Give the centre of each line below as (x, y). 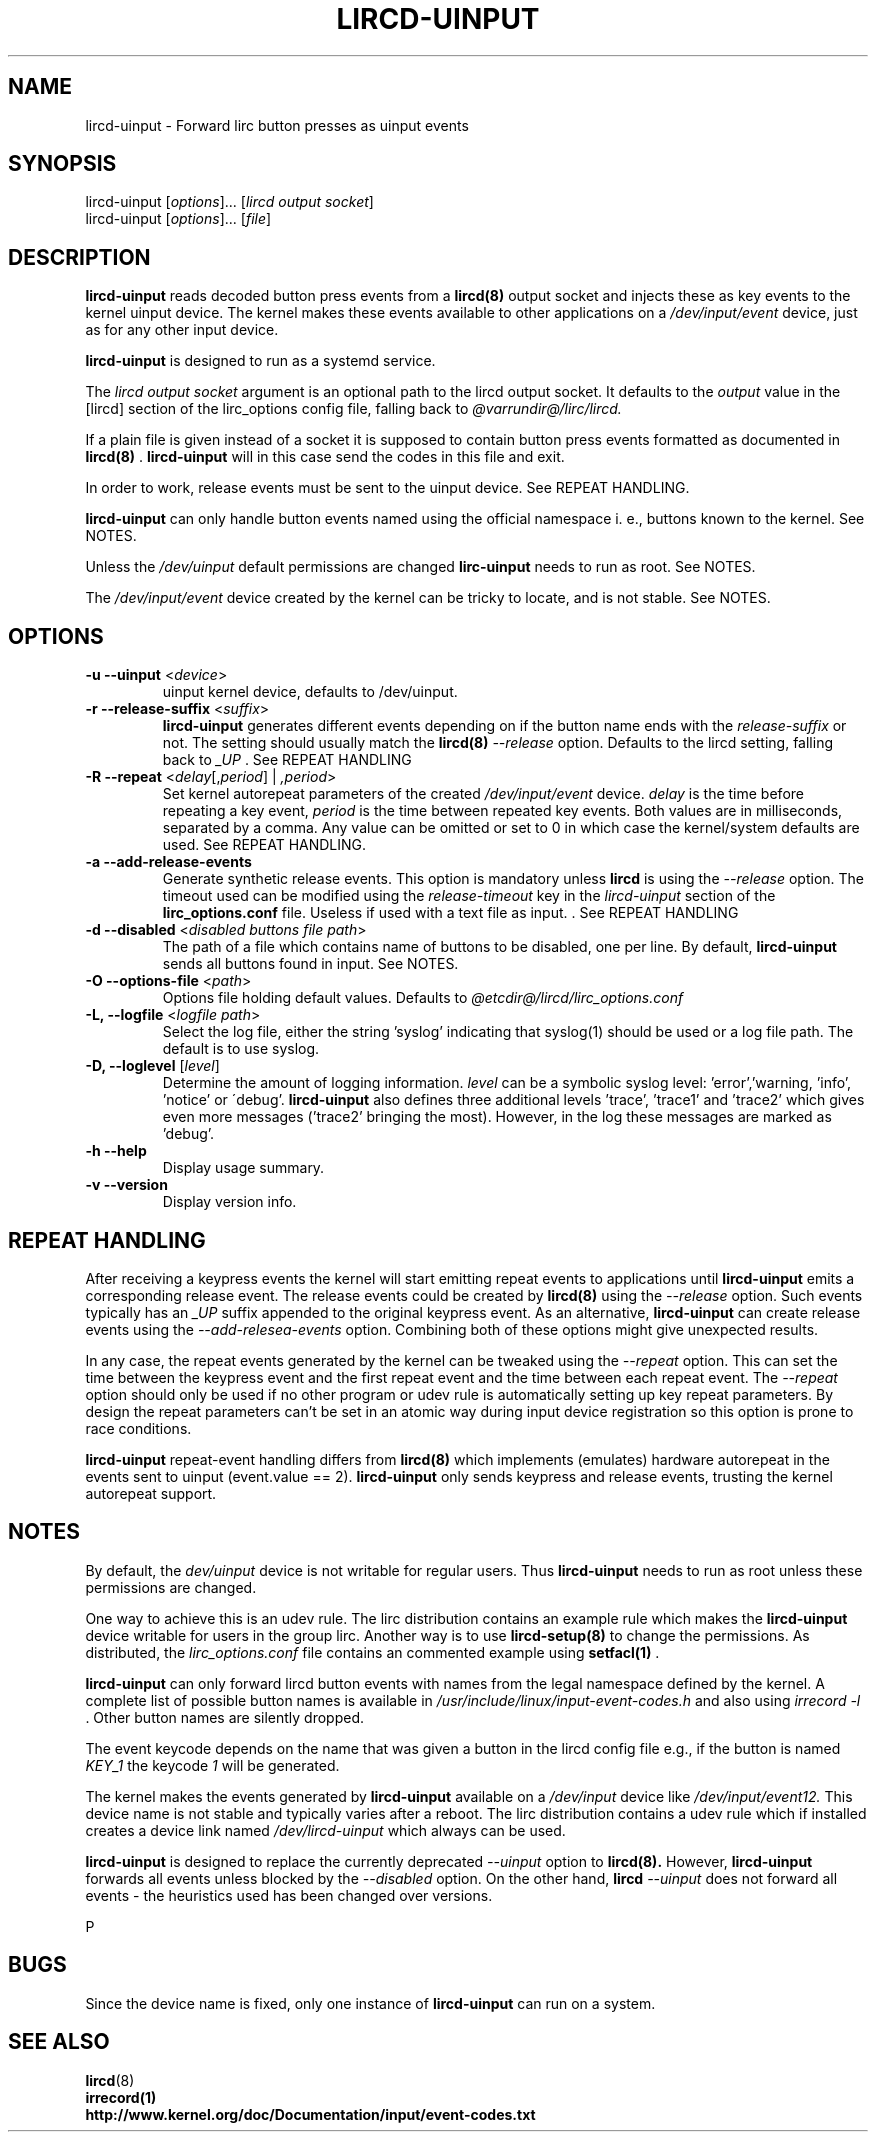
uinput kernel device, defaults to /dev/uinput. (310, 692)
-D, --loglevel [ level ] (152, 1066)
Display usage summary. (243, 1168)
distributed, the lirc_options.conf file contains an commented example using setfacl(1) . (372, 1652)
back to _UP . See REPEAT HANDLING (287, 760)
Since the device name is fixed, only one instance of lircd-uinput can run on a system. (370, 2003)
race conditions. (138, 1428)
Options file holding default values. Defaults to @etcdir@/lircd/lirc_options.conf (423, 998)
